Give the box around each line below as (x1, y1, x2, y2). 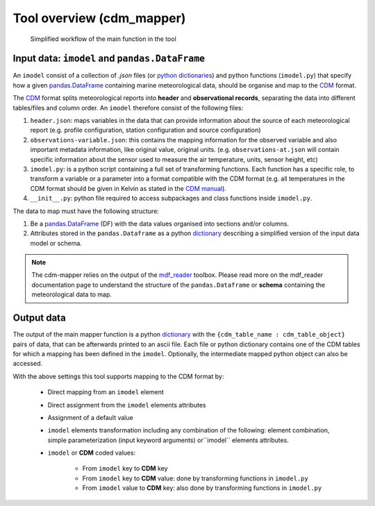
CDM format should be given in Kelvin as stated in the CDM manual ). (30, 184, 227, 192)
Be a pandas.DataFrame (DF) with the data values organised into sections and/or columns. (30, 219, 290, 228)
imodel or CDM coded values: (47, 448, 136, 457)
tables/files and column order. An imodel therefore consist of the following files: (12, 103, 244, 112)
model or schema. (30, 239, 83, 247)
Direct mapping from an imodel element (47, 388, 165, 396)
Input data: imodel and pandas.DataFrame (12, 53, 205, 65)
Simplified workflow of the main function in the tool (30, 35, 176, 43)
